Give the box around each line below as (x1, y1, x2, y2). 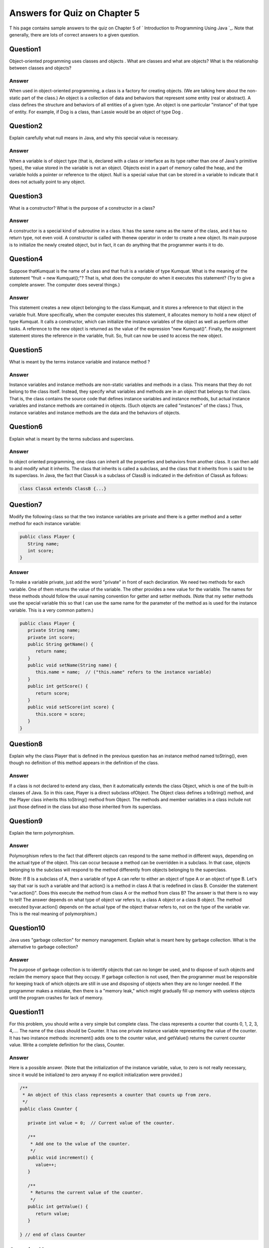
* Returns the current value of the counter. (30, 1190, 143, 1196)
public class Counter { (19, 1106, 78, 1112)
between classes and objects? (9, 65, 72, 71)
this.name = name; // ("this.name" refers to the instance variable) (35, 669, 212, 675)
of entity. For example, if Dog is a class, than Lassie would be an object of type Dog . (9, 109, 183, 115)
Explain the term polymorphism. (9, 830, 75, 836)
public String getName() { (27, 641, 94, 647)
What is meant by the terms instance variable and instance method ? (9, 358, 150, 364)
